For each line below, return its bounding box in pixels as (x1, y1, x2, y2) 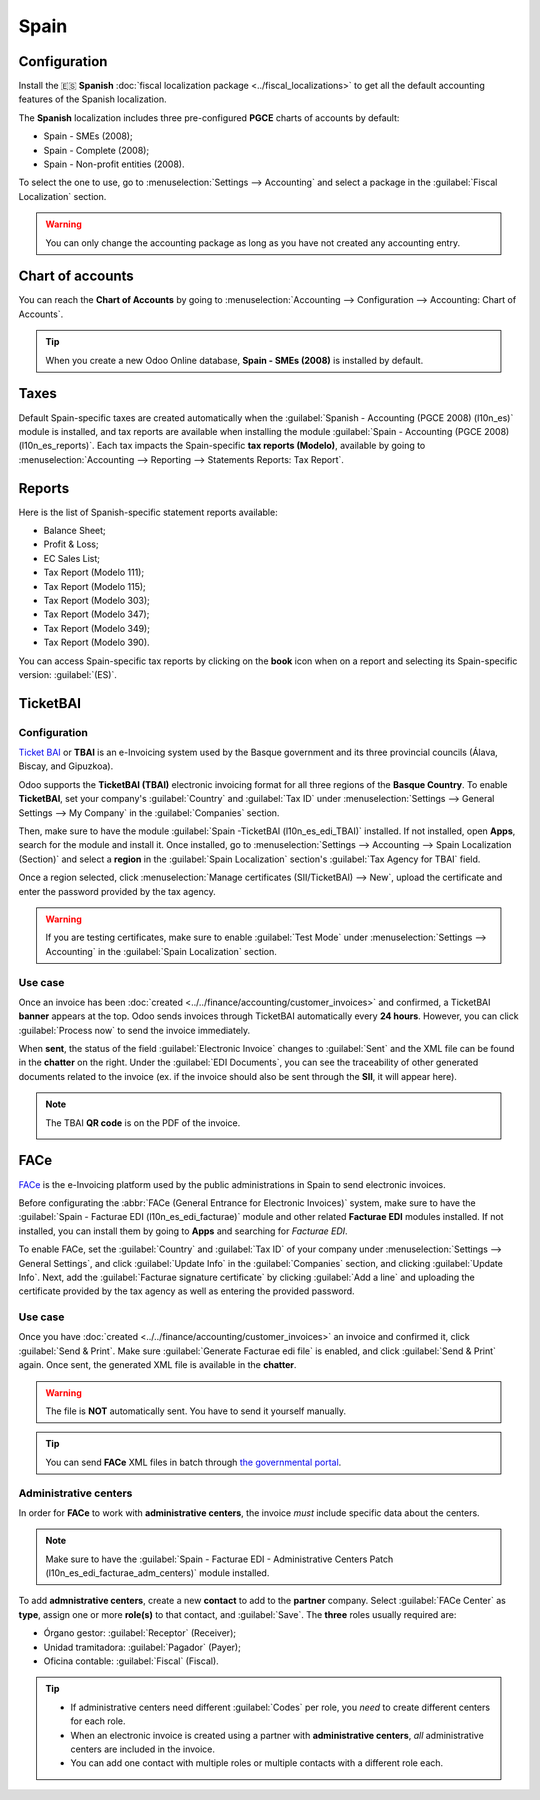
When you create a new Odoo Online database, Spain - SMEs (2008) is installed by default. (45, 354, 424, 366)
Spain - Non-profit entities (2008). (43, 158, 185, 170)
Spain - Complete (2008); (43, 144, 150, 156)
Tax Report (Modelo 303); (43, 594, 150, 606)
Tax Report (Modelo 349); (43, 622, 150, 634)
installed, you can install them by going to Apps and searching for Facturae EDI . (18, 1225, 349, 1237)
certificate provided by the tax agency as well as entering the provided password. (18, 1285, 355, 1297)
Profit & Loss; (43, 538, 99, 550)
